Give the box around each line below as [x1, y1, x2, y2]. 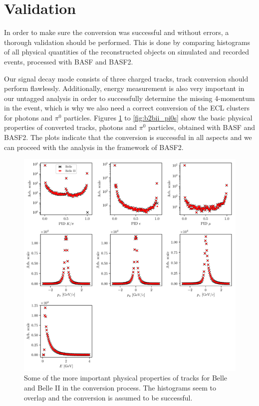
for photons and [4, 112, 52, 122]
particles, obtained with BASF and [148, 122, 256, 132]
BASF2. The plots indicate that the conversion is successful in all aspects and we [4, 132, 252, 142]
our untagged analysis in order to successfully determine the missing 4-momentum [4, 92, 255, 103]
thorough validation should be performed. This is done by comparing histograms [4, 36, 250, 47]
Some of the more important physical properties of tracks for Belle [24, 372, 228, 383]
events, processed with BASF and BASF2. [4, 56, 133, 66]
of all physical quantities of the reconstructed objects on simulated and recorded [4, 46, 249, 57]
